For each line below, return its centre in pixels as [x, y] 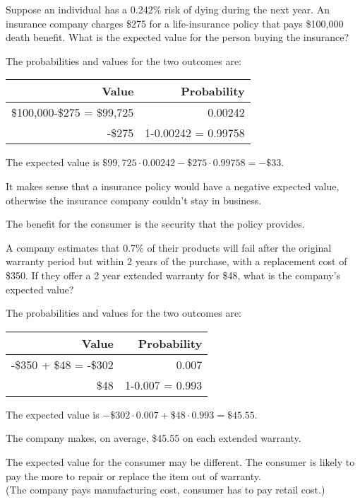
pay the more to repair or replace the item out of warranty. [133, 475]
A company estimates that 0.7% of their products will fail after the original [169, 247]
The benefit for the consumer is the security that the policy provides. [155, 224]
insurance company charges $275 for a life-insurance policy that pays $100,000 [175, 23]
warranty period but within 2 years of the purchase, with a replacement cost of [176, 261]
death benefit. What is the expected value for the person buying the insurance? [178, 37]
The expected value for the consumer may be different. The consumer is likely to [180, 461]
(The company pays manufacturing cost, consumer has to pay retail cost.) [166, 490]
